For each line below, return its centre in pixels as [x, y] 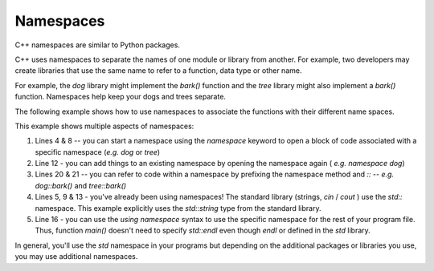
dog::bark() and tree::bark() [81, 185]
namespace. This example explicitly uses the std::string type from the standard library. [178, 208]
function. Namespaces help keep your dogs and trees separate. [121, 97]
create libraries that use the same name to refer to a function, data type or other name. [158, 71]
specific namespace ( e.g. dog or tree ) [98, 152]
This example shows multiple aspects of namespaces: [104, 126]
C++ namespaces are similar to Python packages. [98, 45]
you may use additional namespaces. [76, 257]
